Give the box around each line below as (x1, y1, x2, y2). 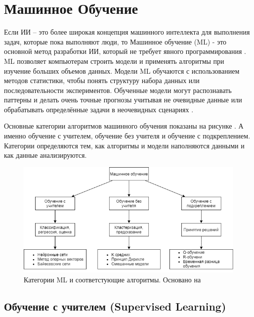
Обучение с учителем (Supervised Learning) (4, 298, 226, 314)
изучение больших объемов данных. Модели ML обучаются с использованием (4, 65, 240, 76)
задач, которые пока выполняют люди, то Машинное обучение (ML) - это (4, 36, 227, 46)
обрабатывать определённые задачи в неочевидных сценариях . (4, 104, 194, 114)
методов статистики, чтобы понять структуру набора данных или (4, 75, 200, 86)
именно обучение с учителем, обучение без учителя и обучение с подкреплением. (4, 131, 251, 141)
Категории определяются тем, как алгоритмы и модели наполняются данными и (4, 140, 245, 150)
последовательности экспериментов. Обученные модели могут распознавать (4, 85, 232, 95)
